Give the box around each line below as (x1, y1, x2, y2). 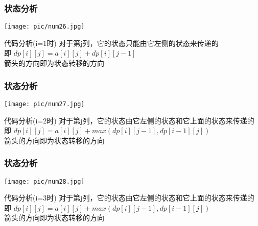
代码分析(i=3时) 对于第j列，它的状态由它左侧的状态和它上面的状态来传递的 (4, 192, 254, 203)
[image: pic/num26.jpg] (4, 23, 85, 31)
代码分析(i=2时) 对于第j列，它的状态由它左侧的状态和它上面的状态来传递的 (4, 115, 254, 125)
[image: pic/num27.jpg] (4, 100, 85, 108)
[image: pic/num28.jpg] (4, 178, 85, 185)
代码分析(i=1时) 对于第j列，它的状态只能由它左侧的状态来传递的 (4, 37, 219, 48)
